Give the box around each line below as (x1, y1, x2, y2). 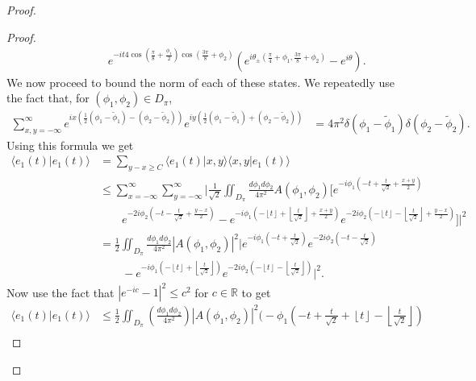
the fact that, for (6, 89, 90, 106)
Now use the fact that (6, 284, 115, 300)
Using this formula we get (6, 136, 134, 153)
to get (241, 284, 271, 300)
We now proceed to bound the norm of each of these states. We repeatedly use (6, 73, 395, 90)
